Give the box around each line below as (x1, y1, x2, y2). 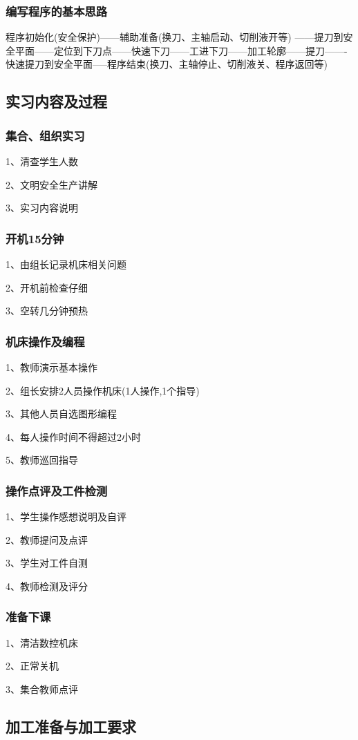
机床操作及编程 (6, 332, 85, 350)
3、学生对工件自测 (6, 556, 88, 570)
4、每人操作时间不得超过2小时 (6, 429, 141, 444)
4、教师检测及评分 (6, 578, 88, 593)
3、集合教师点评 (6, 681, 78, 696)
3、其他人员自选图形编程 (6, 406, 117, 421)
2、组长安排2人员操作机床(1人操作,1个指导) (6, 383, 200, 397)
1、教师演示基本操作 (6, 360, 97, 374)
